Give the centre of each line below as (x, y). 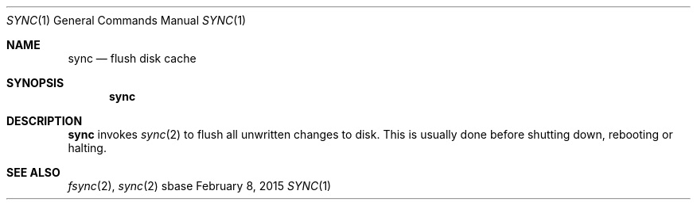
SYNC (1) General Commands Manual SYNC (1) (127, 20)
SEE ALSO (33, 172)
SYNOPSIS (35, 83)
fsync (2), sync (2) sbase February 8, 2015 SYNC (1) (200, 186)
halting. (87, 148)
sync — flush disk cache (132, 58)
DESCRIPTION (45, 121)
